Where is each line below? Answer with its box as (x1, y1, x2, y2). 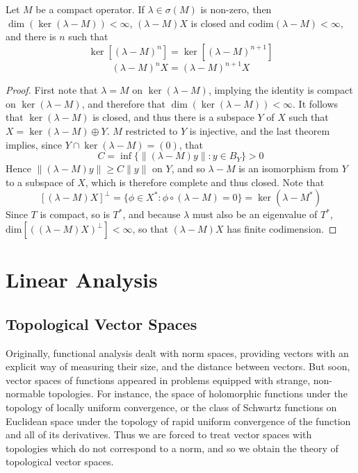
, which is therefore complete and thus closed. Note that (85, 174, 325, 189)
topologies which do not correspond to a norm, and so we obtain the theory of (6, 440, 339, 455)
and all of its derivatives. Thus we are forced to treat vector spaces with (6, 427, 312, 442)
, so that (132, 222, 168, 236)
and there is (6, 29, 56, 44)
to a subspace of (6, 174, 74, 189)
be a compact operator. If (35, 2, 145, 16)
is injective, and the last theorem (189, 124, 330, 138)
